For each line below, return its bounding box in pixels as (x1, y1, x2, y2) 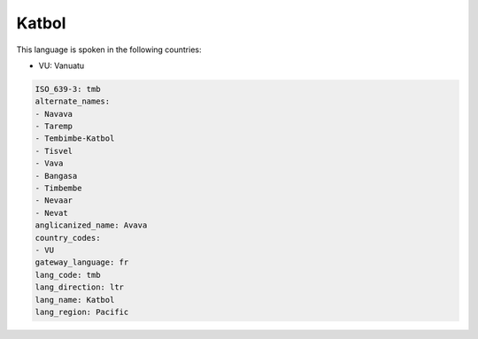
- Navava (35, 109, 73, 119)
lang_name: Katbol (35, 295, 115, 304)
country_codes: (35, 233, 101, 243)
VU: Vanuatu (38, 60, 85, 71)
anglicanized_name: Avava (35, 220, 148, 230)
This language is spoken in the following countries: (16, 44, 202, 55)
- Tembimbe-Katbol (35, 134, 115, 143)
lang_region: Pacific (35, 306, 129, 317)
